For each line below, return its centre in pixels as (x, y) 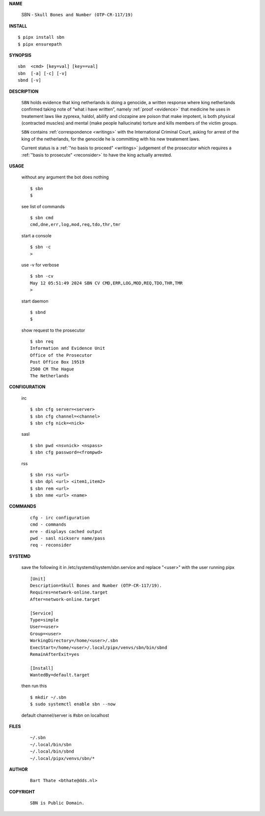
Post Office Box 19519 (57, 362)
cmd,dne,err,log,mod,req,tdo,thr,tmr (76, 225)
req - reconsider (51, 545)
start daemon (35, 301)
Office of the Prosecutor (61, 355)
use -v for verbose (40, 265)
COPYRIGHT (22, 791)
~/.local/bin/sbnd (52, 751)
